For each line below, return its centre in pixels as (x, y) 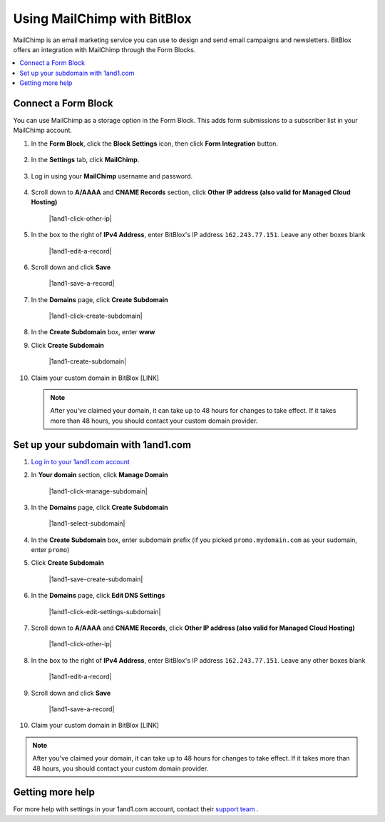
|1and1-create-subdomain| (88, 361)
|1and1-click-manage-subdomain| (98, 491)
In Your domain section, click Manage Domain (99, 475)
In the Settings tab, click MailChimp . (85, 160)
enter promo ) (50, 550)
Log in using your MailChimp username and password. (112, 176)
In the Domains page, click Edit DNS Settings (98, 596)
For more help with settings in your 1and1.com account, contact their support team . (136, 809)
